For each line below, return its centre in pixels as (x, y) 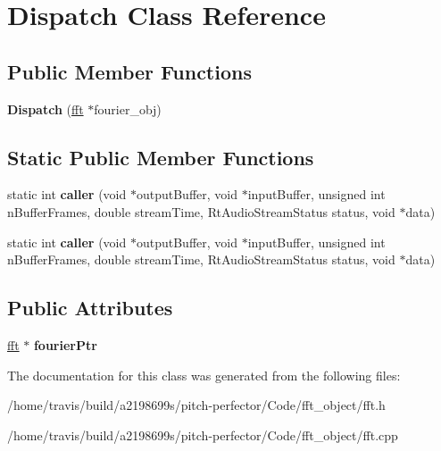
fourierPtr (65, 344)
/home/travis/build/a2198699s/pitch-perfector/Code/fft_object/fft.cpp (203, 434)
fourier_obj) (128, 109)
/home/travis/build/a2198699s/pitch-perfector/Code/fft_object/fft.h (196, 405)
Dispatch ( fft (46, 109)
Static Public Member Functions (161, 157)
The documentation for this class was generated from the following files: (204, 375)
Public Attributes (90, 308)
